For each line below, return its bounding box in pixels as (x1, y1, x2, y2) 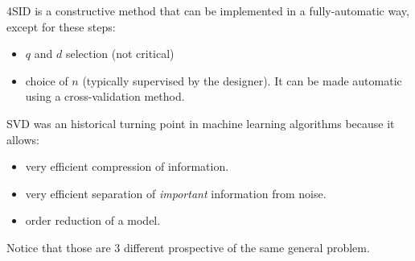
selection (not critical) (65, 45, 175, 62)
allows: (6, 130, 39, 147)
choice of (25, 72, 68, 89)
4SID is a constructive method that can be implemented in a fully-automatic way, (6, 2, 409, 19)
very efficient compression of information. (25, 158, 229, 175)
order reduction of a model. (25, 212, 161, 229)
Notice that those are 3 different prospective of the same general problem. (6, 238, 370, 255)
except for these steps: (6, 18, 116, 35)
